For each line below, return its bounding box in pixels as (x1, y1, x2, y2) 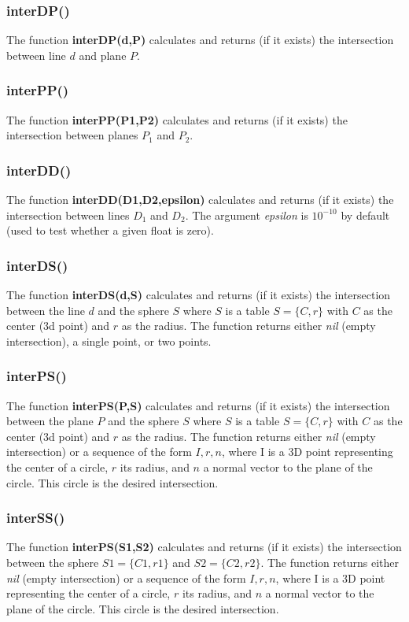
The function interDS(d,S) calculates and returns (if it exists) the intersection (6, 287, 391, 303)
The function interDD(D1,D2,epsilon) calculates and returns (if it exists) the (6, 191, 394, 208)
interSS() (6, 508, 65, 528)
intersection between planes (6, 127, 138, 143)
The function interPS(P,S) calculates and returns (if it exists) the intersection (6, 397, 390, 413)
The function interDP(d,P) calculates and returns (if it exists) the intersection (6, 31, 394, 48)
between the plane (6, 413, 94, 429)
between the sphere (6, 554, 99, 570)
